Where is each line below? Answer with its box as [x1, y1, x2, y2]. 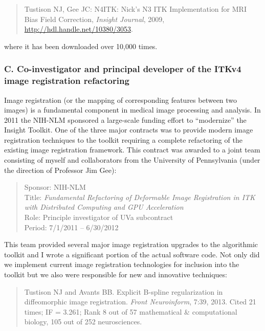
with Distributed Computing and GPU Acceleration [24, 202, 184, 212]
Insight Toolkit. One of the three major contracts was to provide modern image [4, 124, 253, 135]
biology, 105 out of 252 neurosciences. [24, 316, 142, 327]
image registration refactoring [4, 74, 129, 87]
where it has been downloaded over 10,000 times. [4, 40, 158, 51]
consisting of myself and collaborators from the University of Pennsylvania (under [4, 155, 260, 165]
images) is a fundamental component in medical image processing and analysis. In [4, 104, 261, 115]
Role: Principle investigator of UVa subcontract [24, 212, 173, 223]
